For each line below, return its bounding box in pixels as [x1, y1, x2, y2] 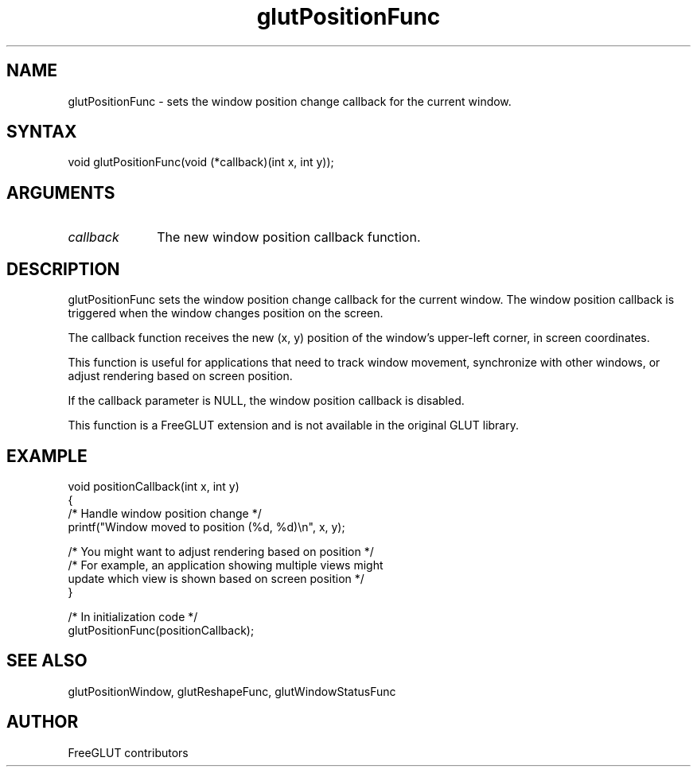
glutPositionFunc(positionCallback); [68, 623, 255, 637]
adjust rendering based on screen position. [68, 369, 293, 383]
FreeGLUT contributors [68, 745, 189, 759]
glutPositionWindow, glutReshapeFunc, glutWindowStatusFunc [68, 684, 396, 698]
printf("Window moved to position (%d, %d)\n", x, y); [68, 519, 345, 534]
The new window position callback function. [157, 229, 421, 246]
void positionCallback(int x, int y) [68, 479, 239, 493]
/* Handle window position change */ [68, 506, 262, 520]
